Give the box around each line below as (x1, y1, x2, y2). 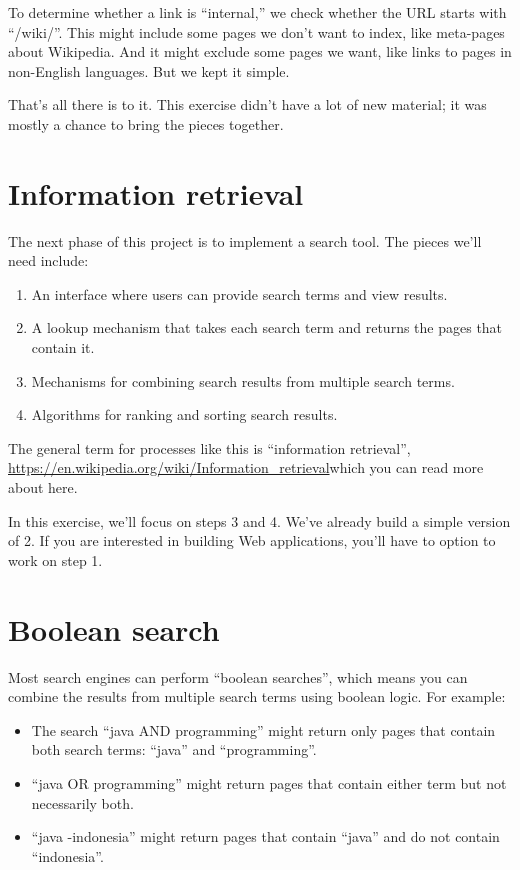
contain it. (31, 337, 95, 358)
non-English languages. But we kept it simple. (8, 60, 290, 81)
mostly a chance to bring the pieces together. (8, 113, 284, 134)
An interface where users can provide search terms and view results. (31, 283, 448, 304)
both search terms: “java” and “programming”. (31, 739, 317, 760)
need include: (8, 250, 89, 271)
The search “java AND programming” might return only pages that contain (31, 719, 496, 740)
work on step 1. (8, 549, 103, 570)
